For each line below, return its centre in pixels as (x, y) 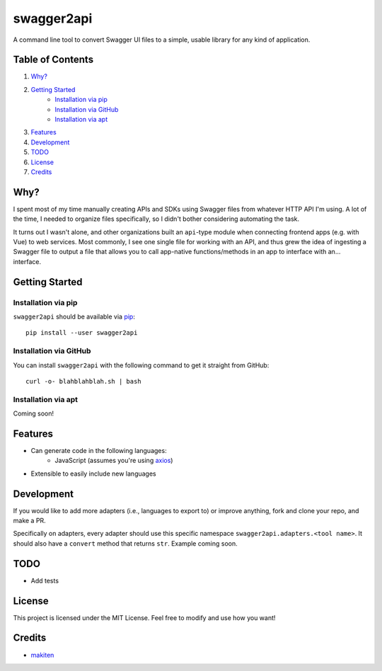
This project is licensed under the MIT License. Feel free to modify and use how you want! (144, 618)
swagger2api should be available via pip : (74, 316)
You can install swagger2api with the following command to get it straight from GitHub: (141, 365)
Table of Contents (53, 60)
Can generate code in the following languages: (99, 450)
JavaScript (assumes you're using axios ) (114, 461)
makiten (42, 655)
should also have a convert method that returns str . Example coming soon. (126, 543)
